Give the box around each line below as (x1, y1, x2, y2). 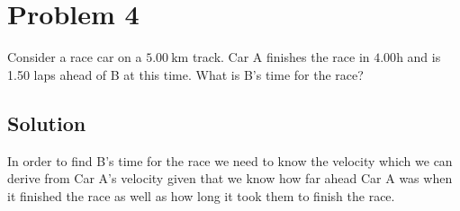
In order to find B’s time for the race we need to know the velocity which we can (7, 151, 453, 170)
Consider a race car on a (7, 48, 142, 66)
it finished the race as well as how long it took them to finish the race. (7, 186, 395, 205)
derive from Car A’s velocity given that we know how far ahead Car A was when (7, 169, 453, 188)
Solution (7, 109, 86, 136)
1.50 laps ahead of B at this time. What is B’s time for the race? (7, 65, 364, 84)
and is (407, 48, 441, 66)
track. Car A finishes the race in (192, 48, 370, 66)
